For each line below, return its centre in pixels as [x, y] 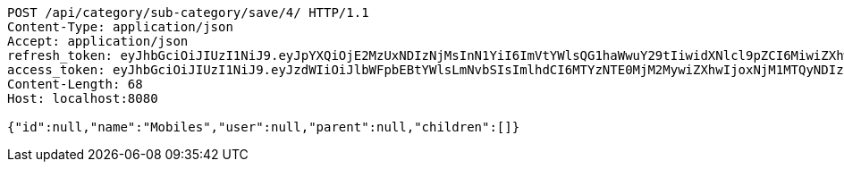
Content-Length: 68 [75, 84]
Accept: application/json [98, 41]
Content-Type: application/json [120, 27]
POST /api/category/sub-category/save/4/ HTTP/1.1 [188, 13]
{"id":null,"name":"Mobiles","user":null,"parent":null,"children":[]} [264, 127]
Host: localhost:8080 [83, 98]
